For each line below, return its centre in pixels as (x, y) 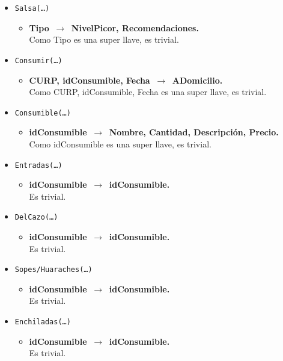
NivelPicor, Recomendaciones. (135, 27)
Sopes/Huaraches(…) (53, 270)
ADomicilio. (197, 80)
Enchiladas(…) (43, 322)
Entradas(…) (38, 165)
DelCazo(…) (36, 218)
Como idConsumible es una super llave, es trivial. (120, 143)
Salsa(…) (32, 8)
